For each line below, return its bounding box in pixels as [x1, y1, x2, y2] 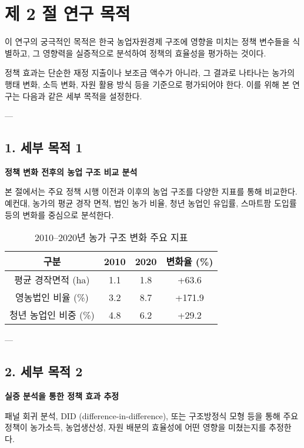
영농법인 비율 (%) [15, 290, 89, 305]
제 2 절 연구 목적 [5, 1, 131, 25]
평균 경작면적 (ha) [14, 273, 90, 287]
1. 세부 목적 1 [5, 138, 83, 156]
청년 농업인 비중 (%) [9, 308, 95, 322]
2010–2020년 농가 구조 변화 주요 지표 [34, 230, 188, 245]
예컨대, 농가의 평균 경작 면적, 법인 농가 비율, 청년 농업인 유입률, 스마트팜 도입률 [5, 197, 297, 209]
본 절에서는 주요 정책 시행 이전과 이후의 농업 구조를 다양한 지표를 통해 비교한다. [5, 185, 298, 198]
